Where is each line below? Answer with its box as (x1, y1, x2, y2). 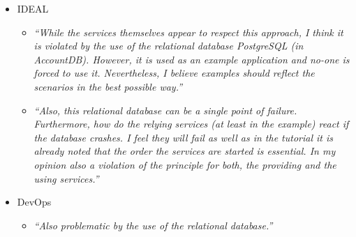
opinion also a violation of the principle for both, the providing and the (34, 157, 336, 171)
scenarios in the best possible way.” (34, 79, 183, 93)
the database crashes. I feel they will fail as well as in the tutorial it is (34, 130, 334, 144)
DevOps (17, 194, 52, 209)
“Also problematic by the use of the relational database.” (34, 217, 273, 232)
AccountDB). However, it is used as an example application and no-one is (34, 52, 350, 66)
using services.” (34, 171, 99, 185)
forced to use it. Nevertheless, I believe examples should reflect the (34, 66, 315, 80)
